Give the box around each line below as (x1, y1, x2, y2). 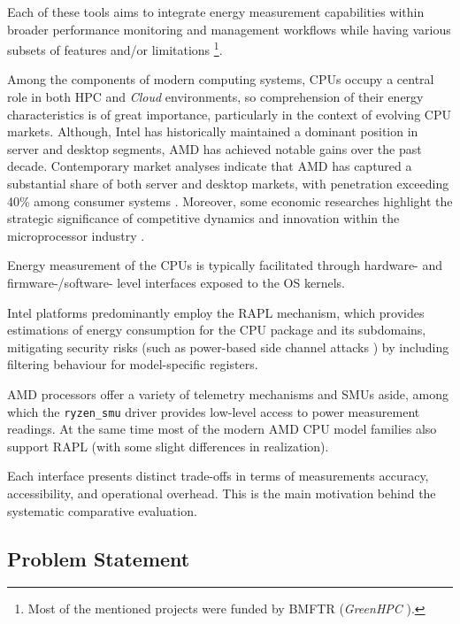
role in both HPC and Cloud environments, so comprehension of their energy (7, 88, 424, 106)
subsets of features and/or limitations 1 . (7, 38, 223, 58)
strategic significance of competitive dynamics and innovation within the (7, 209, 400, 227)
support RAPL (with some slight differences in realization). (7, 436, 329, 455)
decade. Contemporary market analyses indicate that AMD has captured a (7, 157, 412, 175)
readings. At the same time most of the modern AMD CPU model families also (7, 420, 437, 438)
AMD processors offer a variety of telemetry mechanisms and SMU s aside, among (7, 384, 449, 403)
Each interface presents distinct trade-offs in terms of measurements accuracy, (7, 466, 429, 485)
